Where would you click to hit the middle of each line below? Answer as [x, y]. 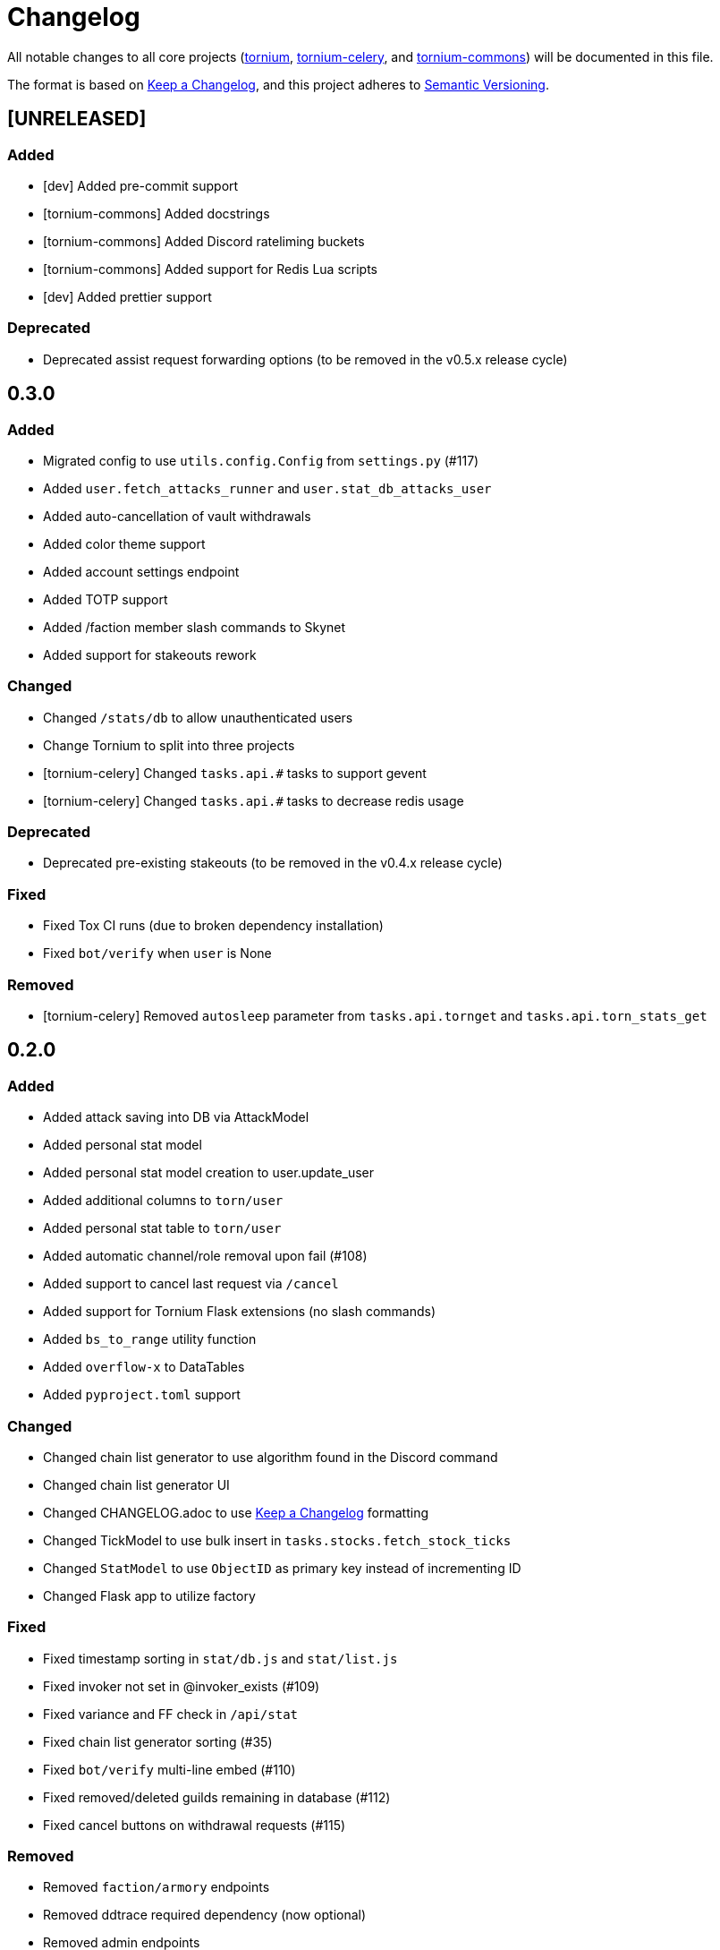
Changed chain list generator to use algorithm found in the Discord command [271, 1457]
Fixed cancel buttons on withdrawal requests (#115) [195, 1825]
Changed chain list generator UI [136, 1484]
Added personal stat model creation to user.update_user [209, 1173]
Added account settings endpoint [141, 571]
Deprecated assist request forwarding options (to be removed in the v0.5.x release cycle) [305, 359]
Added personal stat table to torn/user [162, 1228]
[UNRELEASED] [77, 119]
